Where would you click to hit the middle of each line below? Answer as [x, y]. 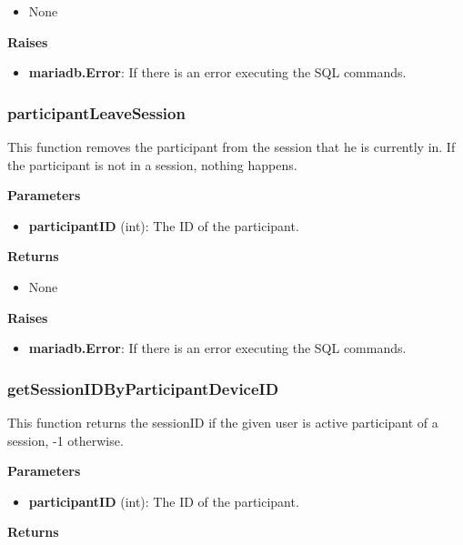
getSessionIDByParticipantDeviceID [143, 388]
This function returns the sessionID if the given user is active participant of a [223, 422]
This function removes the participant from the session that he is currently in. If [231, 146]
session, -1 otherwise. [65, 440]
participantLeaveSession [96, 112]
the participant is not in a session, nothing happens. [152, 164]
